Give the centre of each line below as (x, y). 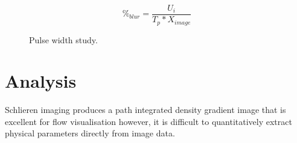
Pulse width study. (63, 39)
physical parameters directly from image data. (90, 133)
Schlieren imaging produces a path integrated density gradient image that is (145, 110)
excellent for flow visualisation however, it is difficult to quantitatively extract (148, 121)
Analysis (41, 81)
